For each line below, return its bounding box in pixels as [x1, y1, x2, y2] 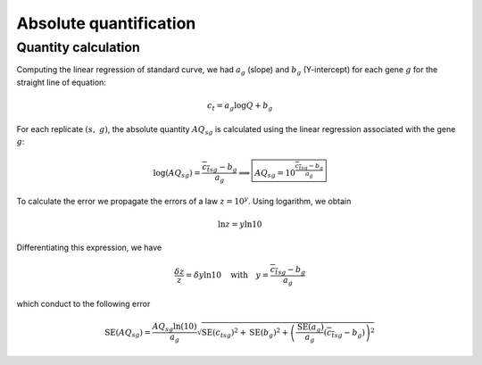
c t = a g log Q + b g [206, 100, 273, 112]
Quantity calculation [16, 39, 140, 55]
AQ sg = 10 [254, 168, 296, 180]
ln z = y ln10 [217, 219, 262, 229]
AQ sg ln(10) [152, 321, 197, 334]
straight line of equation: [16, 77, 107, 87]
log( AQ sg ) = [153, 168, 201, 180]
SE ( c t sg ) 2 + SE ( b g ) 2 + [201, 326, 289, 339]
